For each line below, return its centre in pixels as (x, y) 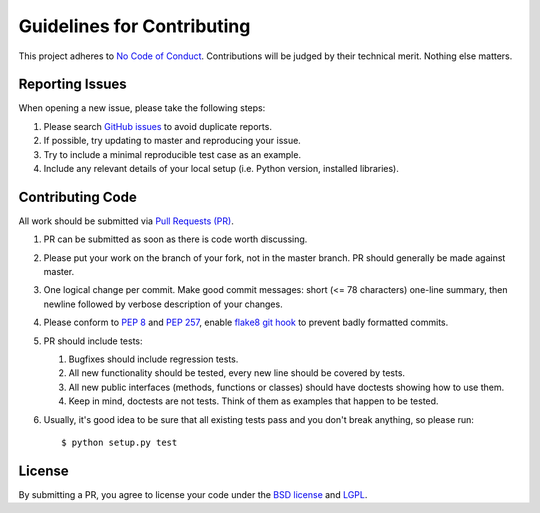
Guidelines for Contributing (134, 26)
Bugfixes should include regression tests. (153, 359)
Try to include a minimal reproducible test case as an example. (172, 154)
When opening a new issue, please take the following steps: (142, 108)
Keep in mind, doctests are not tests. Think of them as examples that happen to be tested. (253, 401)
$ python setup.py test (119, 442)
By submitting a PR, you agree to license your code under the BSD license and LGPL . (193, 494)
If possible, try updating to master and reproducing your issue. (172, 141)
